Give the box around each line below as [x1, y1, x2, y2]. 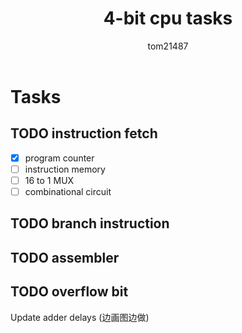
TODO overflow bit [10, 283, 129, 301]
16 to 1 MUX [24, 174, 75, 186]
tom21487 [147, 40, 189, 52]
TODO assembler [10, 249, 120, 266]
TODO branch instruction [10, 215, 170, 232]
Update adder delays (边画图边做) [10, 311, 150, 323]
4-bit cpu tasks [103, 7, 233, 30]
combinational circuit [24, 185, 112, 197]
